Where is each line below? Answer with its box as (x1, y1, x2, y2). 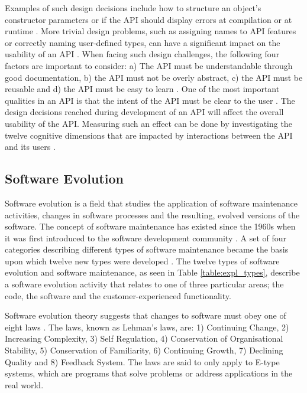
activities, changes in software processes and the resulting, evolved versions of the (5, 208, 300, 221)
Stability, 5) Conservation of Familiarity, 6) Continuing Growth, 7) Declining (5, 344, 283, 356)
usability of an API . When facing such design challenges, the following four (5, 48, 280, 60)
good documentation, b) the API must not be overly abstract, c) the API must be (5, 71, 303, 83)
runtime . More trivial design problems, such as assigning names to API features (5, 25, 296, 37)
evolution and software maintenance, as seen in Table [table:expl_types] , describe (5, 266, 300, 279)
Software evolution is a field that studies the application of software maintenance (5, 196, 298, 209)
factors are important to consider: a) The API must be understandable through (5, 59, 293, 71)
